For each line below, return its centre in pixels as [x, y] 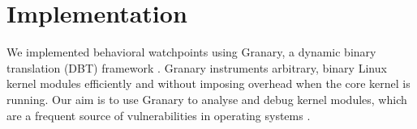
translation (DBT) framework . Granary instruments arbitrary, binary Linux [197, 67]
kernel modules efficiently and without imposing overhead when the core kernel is [208, 83]
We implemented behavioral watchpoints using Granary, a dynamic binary [191, 52]
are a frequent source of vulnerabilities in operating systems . [159, 115]
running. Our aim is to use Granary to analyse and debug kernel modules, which [207, 99]
